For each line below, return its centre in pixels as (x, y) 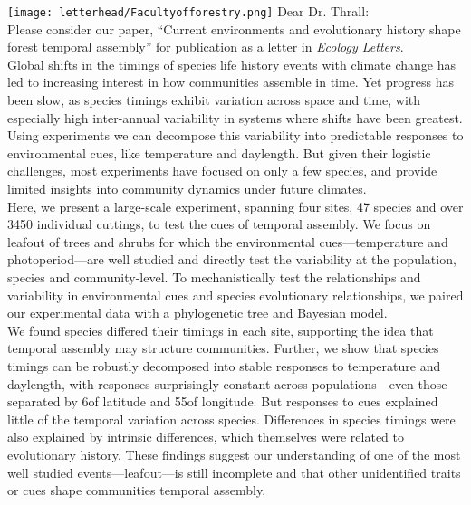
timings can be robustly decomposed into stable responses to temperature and (224, 365)
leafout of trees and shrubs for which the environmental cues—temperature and (228, 241)
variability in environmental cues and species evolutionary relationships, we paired (235, 295)
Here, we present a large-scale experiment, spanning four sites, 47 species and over (235, 206)
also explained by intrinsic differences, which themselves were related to (206, 437)
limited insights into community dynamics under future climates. (187, 188)
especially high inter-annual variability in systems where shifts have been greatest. (235, 117)
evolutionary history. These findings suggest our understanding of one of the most (234, 454)
